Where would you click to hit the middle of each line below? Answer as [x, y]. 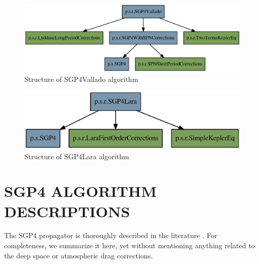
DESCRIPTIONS [67, 211]
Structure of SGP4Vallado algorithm [81, 79]
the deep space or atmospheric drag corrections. [79, 255]
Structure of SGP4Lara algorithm [77, 156]
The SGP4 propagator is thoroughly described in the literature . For [111, 235]
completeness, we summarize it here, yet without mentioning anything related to [129, 245]
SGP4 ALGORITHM [80, 191]
